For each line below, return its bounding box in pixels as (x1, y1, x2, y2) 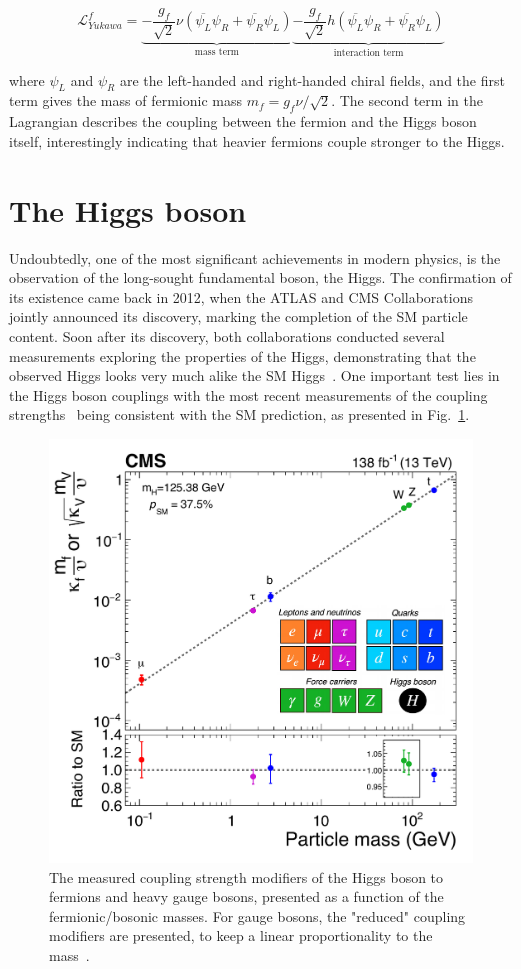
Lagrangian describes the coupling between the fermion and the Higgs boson (9, 111, 477, 132)
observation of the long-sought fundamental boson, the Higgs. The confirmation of (9, 267, 512, 288)
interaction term (333, 48, 404, 59)
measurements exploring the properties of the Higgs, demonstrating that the (9, 345, 476, 366)
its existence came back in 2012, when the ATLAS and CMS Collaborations (9, 286, 474, 307)
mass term (194, 47, 240, 58)
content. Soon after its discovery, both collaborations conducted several (9, 325, 445, 346)
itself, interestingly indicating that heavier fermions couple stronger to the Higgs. (9, 130, 505, 151)
